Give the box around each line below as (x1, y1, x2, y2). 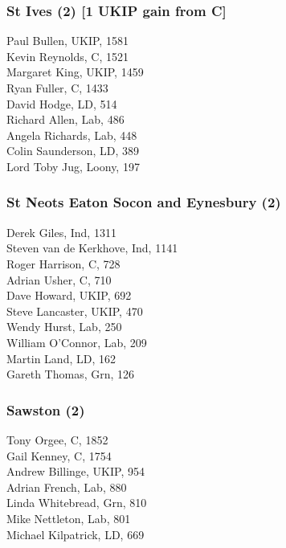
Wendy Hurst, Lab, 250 (6, 318, 122, 335)
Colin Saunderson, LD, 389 (6, 142, 140, 159)
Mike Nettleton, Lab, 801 (6, 509, 131, 526)
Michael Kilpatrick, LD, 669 (6, 526, 145, 542)
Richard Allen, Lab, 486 (6, 111, 125, 128)
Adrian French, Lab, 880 (6, 478, 127, 495)
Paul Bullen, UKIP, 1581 (6, 32, 129, 49)
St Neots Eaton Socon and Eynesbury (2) (6, 192, 281, 212)
